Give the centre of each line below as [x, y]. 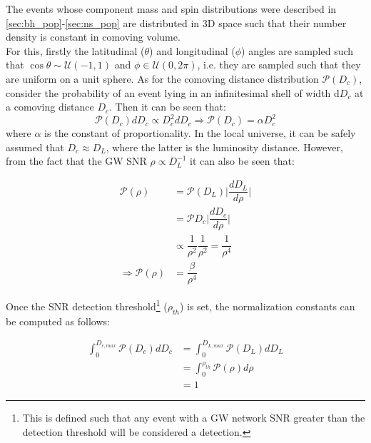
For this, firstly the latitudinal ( [75, 50]
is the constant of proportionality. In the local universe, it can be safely [200, 133]
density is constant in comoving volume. [93, 37]
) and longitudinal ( [192, 50]
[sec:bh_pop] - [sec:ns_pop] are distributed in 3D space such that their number [176, 22]
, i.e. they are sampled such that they [279, 65]
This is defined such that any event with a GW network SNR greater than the [194, 418]
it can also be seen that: [242, 161]
